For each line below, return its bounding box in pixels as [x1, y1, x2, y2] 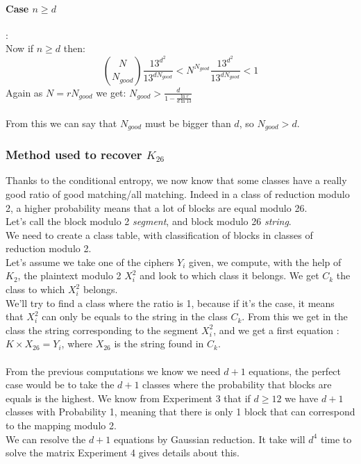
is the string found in [114, 336, 204, 351]
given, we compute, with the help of [189, 254, 342, 269]
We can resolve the [6, 431, 86, 446]
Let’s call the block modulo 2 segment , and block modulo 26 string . [6, 214, 292, 229]
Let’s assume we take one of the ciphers [6, 254, 174, 269]
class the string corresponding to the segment [6, 322, 199, 337]
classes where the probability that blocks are [142, 377, 332, 392]
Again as [6, 85, 43, 99]
